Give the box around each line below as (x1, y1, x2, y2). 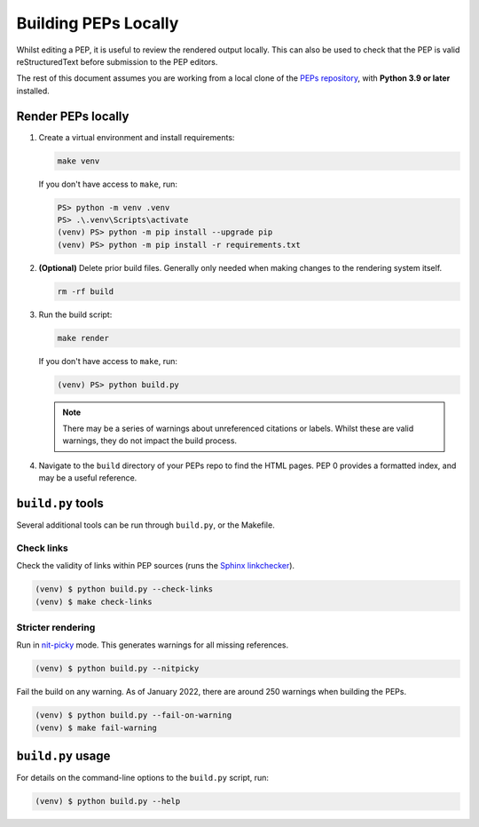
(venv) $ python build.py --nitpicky (35, 664, 200, 674)
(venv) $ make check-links (35, 596, 153, 607)
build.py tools (16, 496, 104, 511)
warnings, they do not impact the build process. (62, 435, 238, 446)
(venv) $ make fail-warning (35, 722, 157, 733)
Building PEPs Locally (16, 13, 179, 33)
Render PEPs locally (16, 108, 130, 123)
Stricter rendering (16, 621, 96, 633)
